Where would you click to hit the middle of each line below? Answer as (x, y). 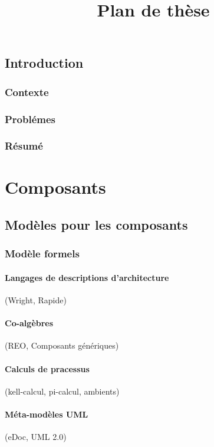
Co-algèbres (29, 323)
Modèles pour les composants (96, 225)
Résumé (24, 146)
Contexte (27, 92)
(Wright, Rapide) (36, 300)
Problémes (30, 119)
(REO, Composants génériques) (62, 345)
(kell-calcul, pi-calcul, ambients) (62, 391)
